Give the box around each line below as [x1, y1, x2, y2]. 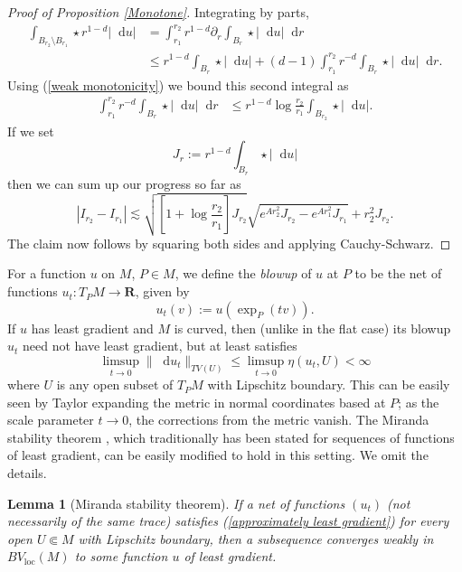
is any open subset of [56, 375, 174, 394]
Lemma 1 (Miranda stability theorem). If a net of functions [7, 493, 345, 512]
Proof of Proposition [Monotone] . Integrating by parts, [7, 3, 309, 21]
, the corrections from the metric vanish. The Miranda [128, 410, 429, 429]
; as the [398, 392, 439, 411]
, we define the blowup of [174, 264, 312, 283]
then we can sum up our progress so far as [7, 173, 241, 192]
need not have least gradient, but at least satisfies [23, 336, 297, 355]
